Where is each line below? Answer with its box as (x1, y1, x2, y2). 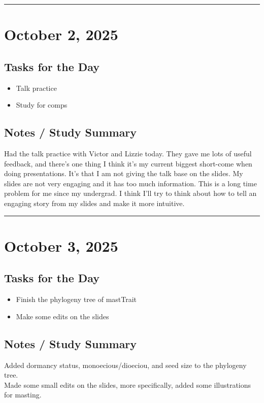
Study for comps (16, 99, 68, 110)
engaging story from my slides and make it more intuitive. (4, 197, 185, 208)
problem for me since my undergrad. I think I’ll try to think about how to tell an (4, 188, 257, 198)
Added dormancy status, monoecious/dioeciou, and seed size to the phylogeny (4, 359, 247, 370)
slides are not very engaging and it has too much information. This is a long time (4, 178, 257, 188)
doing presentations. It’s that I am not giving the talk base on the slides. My (4, 168, 243, 179)
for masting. (4, 389, 42, 400)
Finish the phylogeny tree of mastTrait (16, 294, 137, 305)
